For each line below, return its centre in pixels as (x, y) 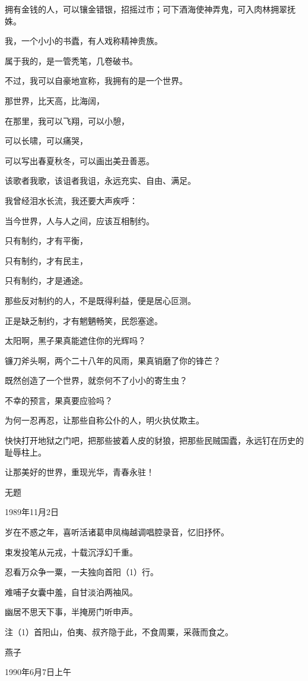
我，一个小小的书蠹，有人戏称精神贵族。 (84, 41)
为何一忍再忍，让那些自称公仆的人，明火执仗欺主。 (104, 420)
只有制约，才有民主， (46, 260)
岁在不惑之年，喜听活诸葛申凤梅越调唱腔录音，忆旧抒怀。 (117, 532)
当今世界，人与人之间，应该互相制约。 (80, 220)
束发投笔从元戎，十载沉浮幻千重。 (71, 552)
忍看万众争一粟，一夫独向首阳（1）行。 (82, 572)
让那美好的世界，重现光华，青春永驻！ (80, 472)
